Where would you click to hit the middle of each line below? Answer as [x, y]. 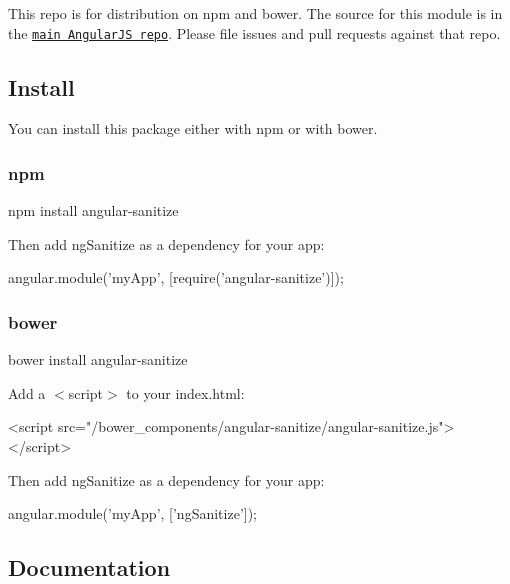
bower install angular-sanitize [98, 359]
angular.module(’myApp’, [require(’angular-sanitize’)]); [176, 277]
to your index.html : [185, 392]
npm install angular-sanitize [93, 210]
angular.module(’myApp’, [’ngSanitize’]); [133, 513]
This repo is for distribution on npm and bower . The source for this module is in [255, 13]
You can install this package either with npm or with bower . [193, 128]
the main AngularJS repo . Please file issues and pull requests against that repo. [254, 32]
